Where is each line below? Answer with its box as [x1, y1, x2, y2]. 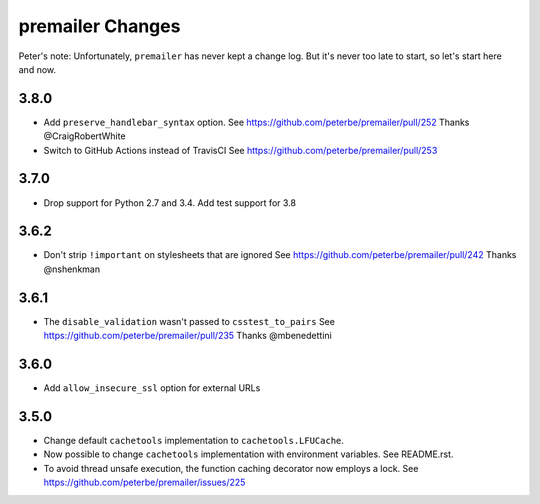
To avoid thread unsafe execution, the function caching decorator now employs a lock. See [43, 462, 419, 474]
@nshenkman [43, 263, 100, 275]
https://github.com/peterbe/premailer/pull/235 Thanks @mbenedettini [43, 330, 332, 342]
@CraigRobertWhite [43, 130, 126, 142]
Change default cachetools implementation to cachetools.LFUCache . [43, 434, 345, 446]
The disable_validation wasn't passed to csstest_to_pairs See [43, 315, 335, 327]
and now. [18, 63, 57, 75]
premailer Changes [18, 15, 181, 37]
